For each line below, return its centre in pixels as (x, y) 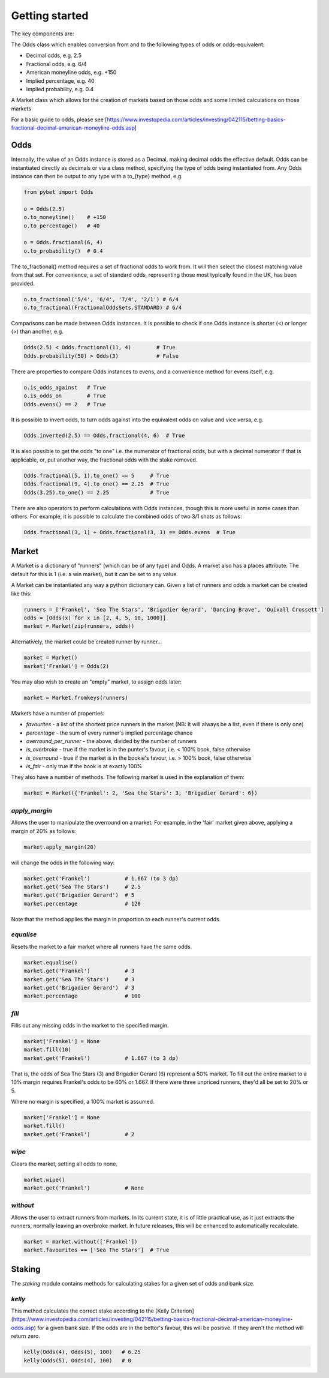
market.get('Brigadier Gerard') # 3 (79, 988)
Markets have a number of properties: (58, 713)
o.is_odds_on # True (65, 396)
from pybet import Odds (59, 192)
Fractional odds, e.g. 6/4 (56, 64)
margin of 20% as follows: (43, 831)
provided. (23, 283)
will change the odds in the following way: (63, 862)
